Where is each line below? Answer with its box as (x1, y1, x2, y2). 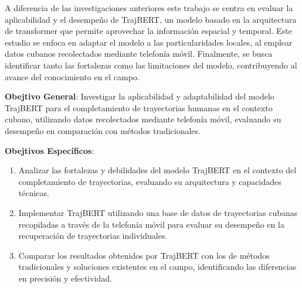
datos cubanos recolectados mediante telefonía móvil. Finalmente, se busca (5, 47, 273, 60)
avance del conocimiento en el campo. (5, 70, 140, 83)
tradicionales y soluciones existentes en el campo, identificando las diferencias (18, 260, 297, 273)
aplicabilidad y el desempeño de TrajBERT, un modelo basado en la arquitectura (5, 13, 297, 25)
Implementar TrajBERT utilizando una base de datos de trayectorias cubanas (18, 206, 298, 218)
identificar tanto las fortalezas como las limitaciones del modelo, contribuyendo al (5, 59, 297, 71)
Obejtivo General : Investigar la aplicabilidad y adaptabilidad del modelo (5, 90, 274, 102)
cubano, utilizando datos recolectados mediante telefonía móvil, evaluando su (5, 113, 281, 125)
